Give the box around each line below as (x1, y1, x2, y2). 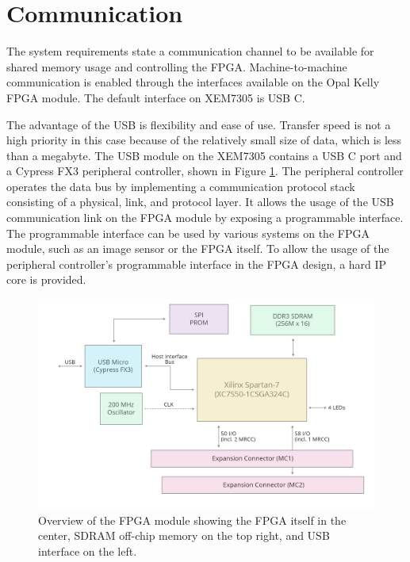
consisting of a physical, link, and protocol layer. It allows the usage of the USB (6, 193, 394, 210)
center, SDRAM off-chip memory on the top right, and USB (38, 527, 330, 544)
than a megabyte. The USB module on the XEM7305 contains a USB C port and (6, 147, 402, 163)
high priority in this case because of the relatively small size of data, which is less (6, 132, 402, 148)
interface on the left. (38, 542, 137, 559)
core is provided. (6, 271, 86, 288)
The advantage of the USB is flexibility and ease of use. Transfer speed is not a (6, 116, 391, 132)
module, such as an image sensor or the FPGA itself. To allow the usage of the (6, 240, 389, 257)
